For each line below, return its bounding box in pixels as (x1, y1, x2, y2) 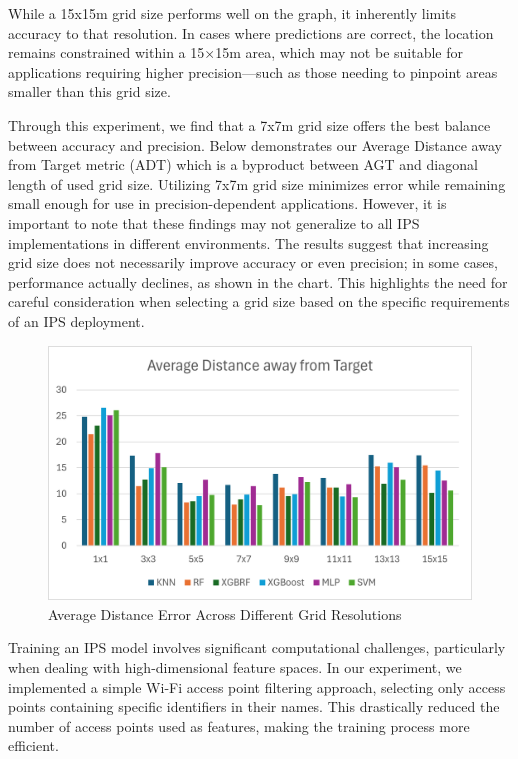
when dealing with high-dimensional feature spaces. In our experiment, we (8, 656, 462, 677)
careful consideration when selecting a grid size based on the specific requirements (8, 291, 510, 312)
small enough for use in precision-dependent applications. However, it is (8, 193, 447, 214)
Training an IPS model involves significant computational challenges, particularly (8, 637, 506, 658)
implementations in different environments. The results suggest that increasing (8, 232, 489, 253)
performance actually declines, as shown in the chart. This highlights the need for (8, 271, 508, 292)
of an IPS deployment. (8, 310, 145, 331)
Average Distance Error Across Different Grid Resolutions (48, 603, 402, 624)
